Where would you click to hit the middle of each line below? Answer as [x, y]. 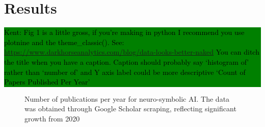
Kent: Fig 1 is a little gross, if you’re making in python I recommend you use [124, 32]
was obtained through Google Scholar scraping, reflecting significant [130, 109]
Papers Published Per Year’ [47, 82]
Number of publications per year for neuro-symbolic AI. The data [127, 98]
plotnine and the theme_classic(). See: [64, 42]
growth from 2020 [52, 118]
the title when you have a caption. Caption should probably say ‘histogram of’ [127, 61]
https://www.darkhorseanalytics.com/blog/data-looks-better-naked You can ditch [132, 52]
